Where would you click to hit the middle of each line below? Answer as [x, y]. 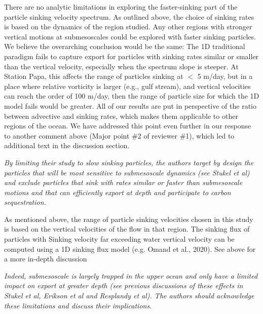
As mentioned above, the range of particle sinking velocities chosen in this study [129, 219]
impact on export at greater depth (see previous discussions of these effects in [124, 285]
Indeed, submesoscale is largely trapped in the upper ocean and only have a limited [131, 275]
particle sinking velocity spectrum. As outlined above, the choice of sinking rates [129, 16]
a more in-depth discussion [46, 259]
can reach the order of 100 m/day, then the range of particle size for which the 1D [132, 96]
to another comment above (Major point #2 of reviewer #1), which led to [119, 135]
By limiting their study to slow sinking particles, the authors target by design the [129, 162]
